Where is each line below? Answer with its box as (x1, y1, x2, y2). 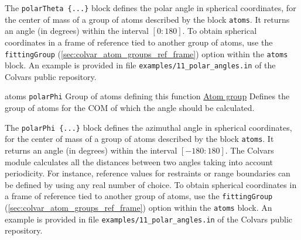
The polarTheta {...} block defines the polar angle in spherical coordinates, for (5, 2, 296, 13)
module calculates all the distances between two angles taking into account (5, 155, 273, 168)
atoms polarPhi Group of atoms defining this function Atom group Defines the (5, 90, 290, 102)
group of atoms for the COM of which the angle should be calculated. (5, 102, 255, 114)
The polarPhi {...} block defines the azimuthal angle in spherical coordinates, (5, 121, 292, 133)
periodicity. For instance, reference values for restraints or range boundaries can (5, 167, 290, 179)
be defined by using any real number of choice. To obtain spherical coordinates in (5, 178, 297, 190)
